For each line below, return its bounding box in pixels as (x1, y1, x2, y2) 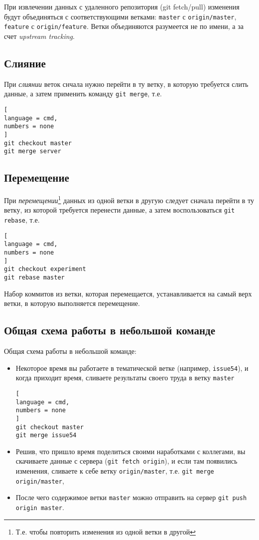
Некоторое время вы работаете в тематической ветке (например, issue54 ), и (15, 362, 249, 373)
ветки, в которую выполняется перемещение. (4, 298, 140, 308)
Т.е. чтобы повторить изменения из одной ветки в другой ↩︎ (15, 526, 196, 537)
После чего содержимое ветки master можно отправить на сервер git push (15, 492, 247, 503)
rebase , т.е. (4, 215, 40, 225)
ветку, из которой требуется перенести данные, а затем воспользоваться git (4, 205, 235, 215)
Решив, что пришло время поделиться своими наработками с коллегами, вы (15, 446, 246, 456)
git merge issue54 (15, 432, 77, 439)
